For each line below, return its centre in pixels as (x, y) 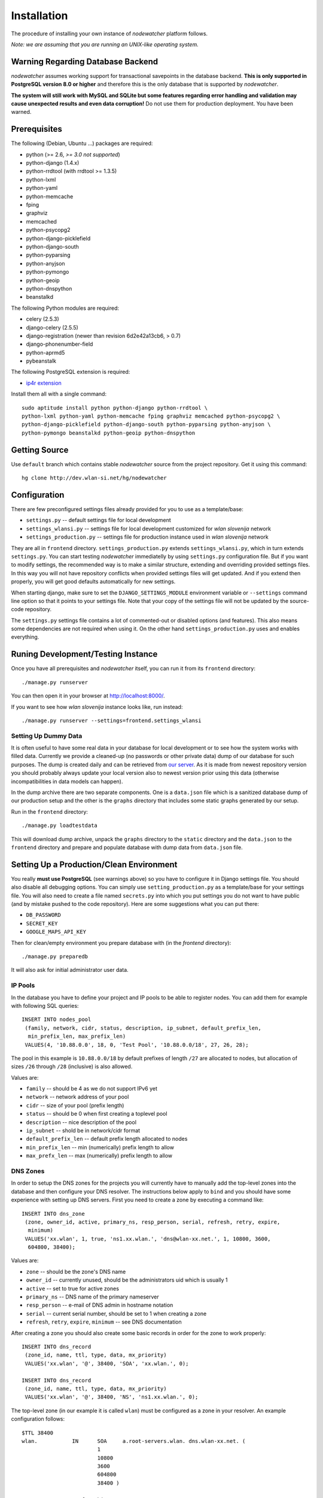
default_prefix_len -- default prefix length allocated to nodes (107, 1139)
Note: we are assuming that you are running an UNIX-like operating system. (105, 44)
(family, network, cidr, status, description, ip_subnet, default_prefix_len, (143, 1028)
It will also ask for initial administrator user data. (70, 970)
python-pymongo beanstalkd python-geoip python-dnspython (109, 433)
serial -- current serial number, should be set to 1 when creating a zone (116, 1313)
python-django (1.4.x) (53, 163)
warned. (21, 112)
